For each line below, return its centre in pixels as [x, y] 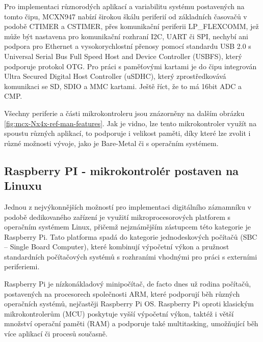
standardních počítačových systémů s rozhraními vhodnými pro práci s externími [131, 256]
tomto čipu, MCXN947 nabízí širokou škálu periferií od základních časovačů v [126, 16]
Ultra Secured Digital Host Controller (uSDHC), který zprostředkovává [115, 76]
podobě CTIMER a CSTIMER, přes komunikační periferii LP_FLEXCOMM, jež [131, 26]
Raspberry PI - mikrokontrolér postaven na [122, 170]
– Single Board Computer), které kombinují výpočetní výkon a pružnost [117, 247]
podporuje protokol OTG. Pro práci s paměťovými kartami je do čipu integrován [130, 66]
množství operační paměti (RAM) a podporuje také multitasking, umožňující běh [131, 323]
